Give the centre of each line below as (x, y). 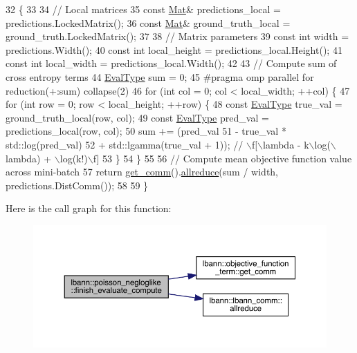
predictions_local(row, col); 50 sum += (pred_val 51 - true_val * (146, 131)
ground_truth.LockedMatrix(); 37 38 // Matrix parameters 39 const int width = (177, 36)
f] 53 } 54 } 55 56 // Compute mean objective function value (222, 158)
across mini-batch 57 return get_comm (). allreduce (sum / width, (142, 172)
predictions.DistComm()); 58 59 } (77, 185)
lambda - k (286, 144)
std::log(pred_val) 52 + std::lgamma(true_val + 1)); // (125, 144)
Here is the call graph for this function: (89, 208)
